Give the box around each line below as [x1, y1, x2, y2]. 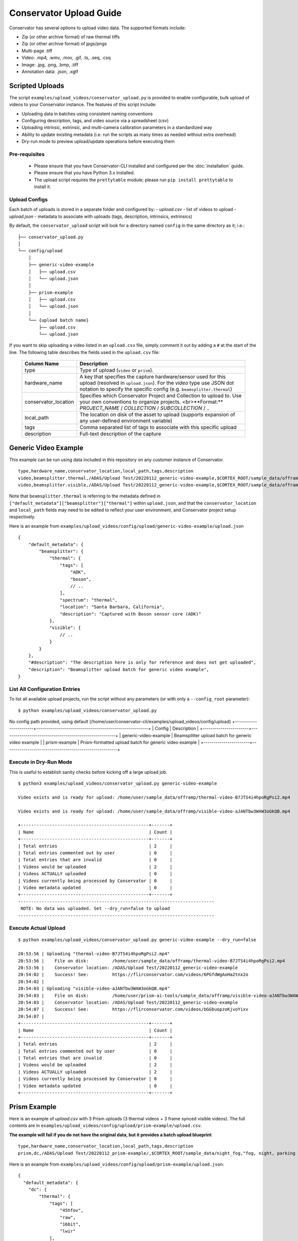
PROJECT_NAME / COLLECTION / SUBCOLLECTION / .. [79, 405, 210, 412]
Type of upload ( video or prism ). [79, 367, 154, 374]
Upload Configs [9, 196, 48, 203]
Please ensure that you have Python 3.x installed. [34, 170, 135, 176]
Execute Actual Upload [9, 925, 66, 932]
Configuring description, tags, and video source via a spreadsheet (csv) [21, 117, 169, 124]
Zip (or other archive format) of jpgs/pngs [21, 41, 107, 47]
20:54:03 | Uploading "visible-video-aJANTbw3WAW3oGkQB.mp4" [18, 986, 170, 991]
